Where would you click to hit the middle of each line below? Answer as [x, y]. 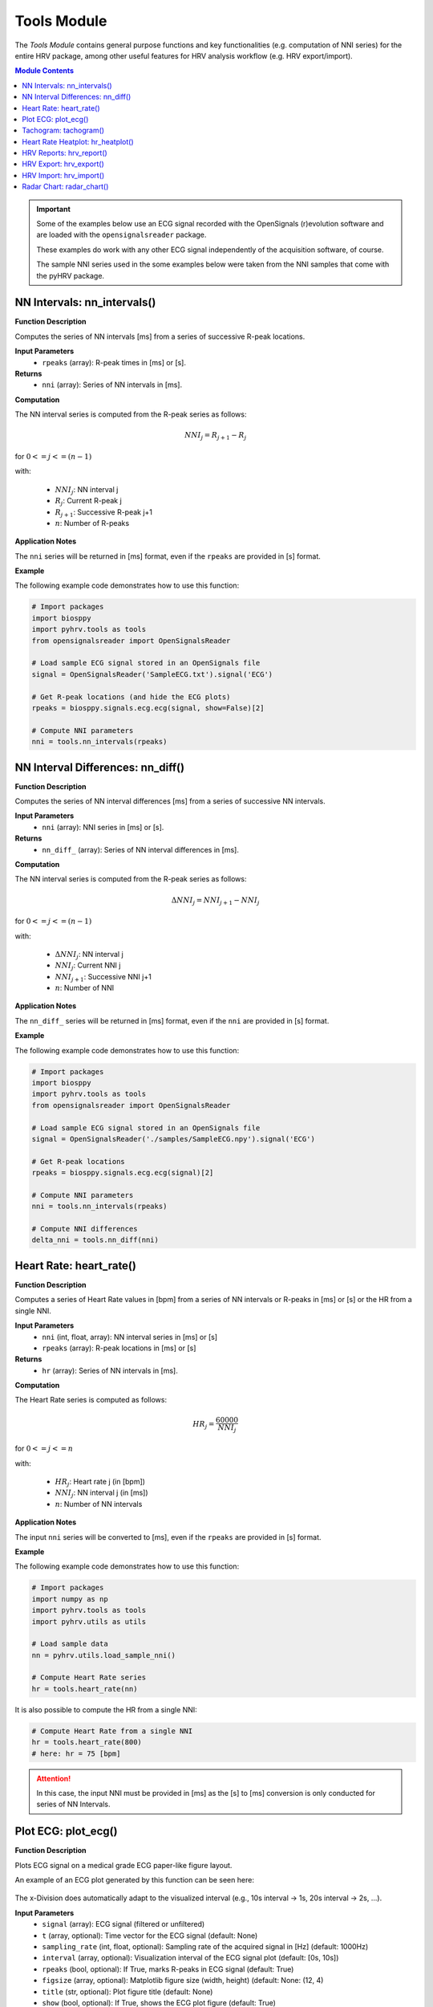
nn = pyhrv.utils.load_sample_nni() [104, 1655]
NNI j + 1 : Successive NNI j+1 [103, 977]
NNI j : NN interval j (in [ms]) [101, 1494]
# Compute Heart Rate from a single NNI [112, 1731]
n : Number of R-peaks [92, 523]
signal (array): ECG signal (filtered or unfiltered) [123, 1924]
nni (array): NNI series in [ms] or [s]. [103, 827]
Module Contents [45, 71]
